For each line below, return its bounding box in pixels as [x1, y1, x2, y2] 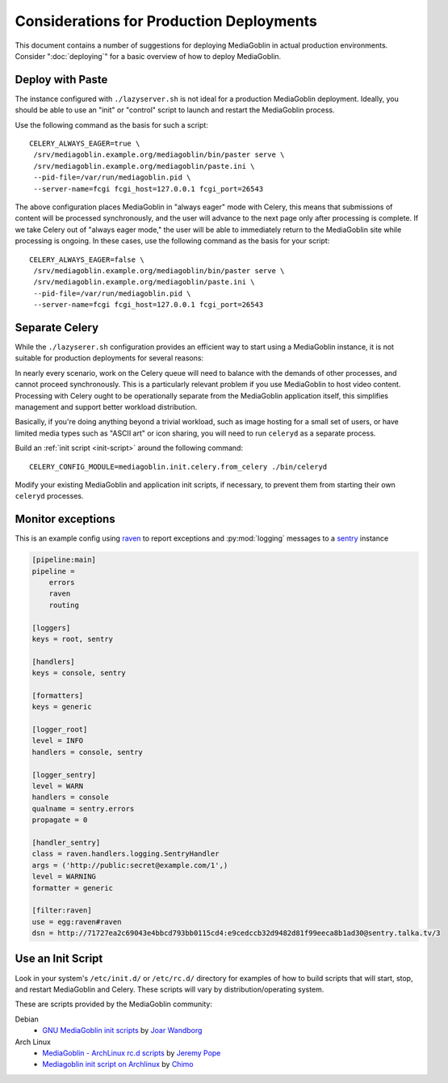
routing [48, 600, 80, 609]
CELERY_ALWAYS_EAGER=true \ [29, 139, 140, 149]
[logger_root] [31, 725, 88, 735]
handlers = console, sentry [31, 748, 143, 756]
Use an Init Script [15, 952, 103, 966]
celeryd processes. [15, 491, 84, 501]
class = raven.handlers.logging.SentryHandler [31, 849, 220, 858]
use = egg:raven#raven [31, 917, 122, 926]
